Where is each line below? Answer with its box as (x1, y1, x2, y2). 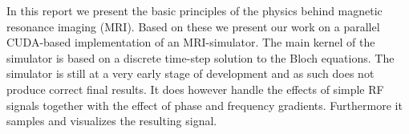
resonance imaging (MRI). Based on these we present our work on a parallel (6, 18, 380, 35)
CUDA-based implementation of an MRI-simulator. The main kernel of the (6, 34, 375, 51)
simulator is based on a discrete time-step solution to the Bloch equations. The (6, 49, 395, 66)
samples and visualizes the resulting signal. (6, 112, 217, 129)
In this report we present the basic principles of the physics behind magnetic (6, 2, 383, 18)
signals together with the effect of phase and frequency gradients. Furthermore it (6, 96, 403, 113)
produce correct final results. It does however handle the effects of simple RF (6, 80, 384, 97)
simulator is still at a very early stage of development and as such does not (6, 65, 375, 82)
